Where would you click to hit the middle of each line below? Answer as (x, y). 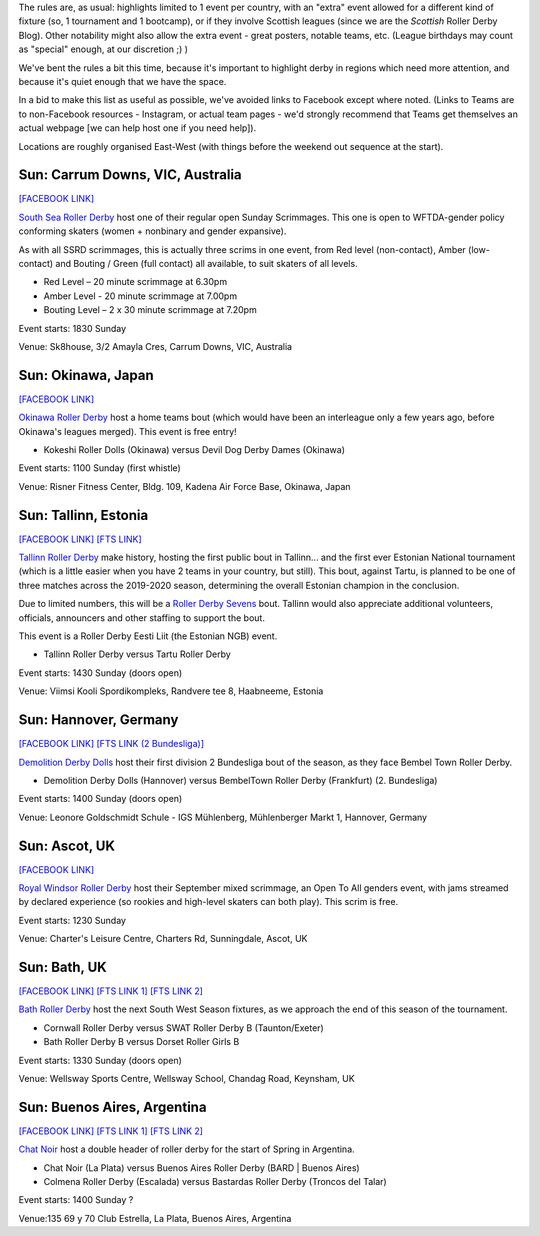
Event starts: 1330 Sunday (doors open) (100, 1060)
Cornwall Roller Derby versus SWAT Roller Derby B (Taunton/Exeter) (183, 1027)
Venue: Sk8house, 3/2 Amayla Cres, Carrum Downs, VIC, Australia (155, 346)
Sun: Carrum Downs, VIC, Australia (130, 175)
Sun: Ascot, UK (66, 845)
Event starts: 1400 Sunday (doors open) (100, 799)
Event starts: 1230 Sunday (72, 920)
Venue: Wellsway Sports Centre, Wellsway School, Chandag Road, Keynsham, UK (186, 1079)
